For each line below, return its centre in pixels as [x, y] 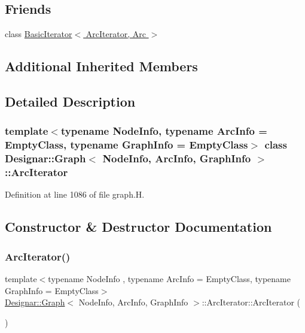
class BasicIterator [39, 34]
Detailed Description [70, 101]
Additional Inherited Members [101, 66]
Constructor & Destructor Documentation [138, 227]
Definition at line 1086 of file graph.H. [75, 194]
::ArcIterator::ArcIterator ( [251, 302]
